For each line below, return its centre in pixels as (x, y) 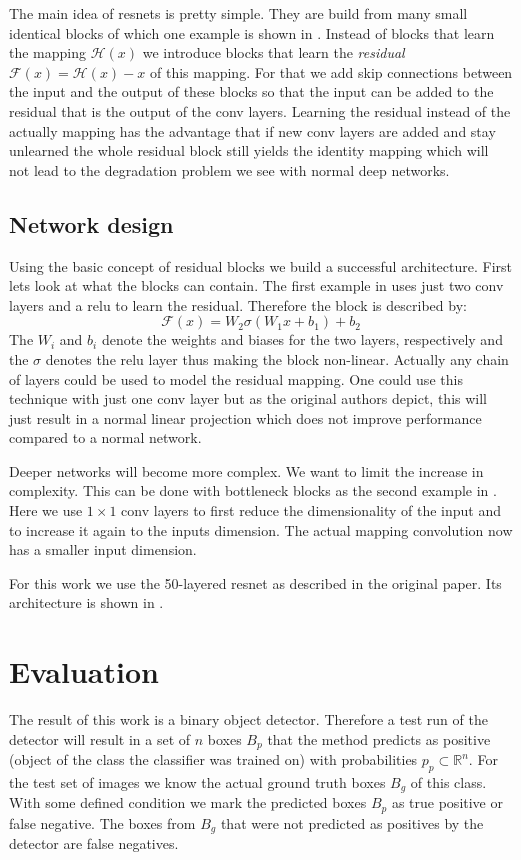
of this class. (448, 782)
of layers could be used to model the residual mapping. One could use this (236, 378)
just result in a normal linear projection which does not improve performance (245, 417)
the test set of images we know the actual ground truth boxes (197, 782)
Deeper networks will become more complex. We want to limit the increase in (246, 470)
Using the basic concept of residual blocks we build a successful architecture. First (260, 265)
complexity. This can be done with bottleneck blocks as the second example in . (253, 490)
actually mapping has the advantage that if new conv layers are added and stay (252, 130)
